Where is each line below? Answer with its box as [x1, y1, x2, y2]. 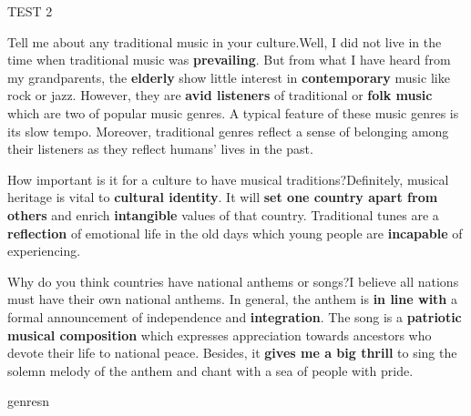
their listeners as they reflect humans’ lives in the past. [7, 139, 313, 158]
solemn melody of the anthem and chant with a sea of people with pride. [7, 360, 414, 380]
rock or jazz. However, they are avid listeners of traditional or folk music [7, 86, 433, 105]
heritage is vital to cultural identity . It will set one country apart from [7, 188, 438, 207]
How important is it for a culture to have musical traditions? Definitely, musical [7, 169, 449, 188]
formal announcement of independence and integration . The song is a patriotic [7, 307, 462, 326]
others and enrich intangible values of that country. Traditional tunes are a [7, 205, 439, 224]
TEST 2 [7, 2, 53, 20]
